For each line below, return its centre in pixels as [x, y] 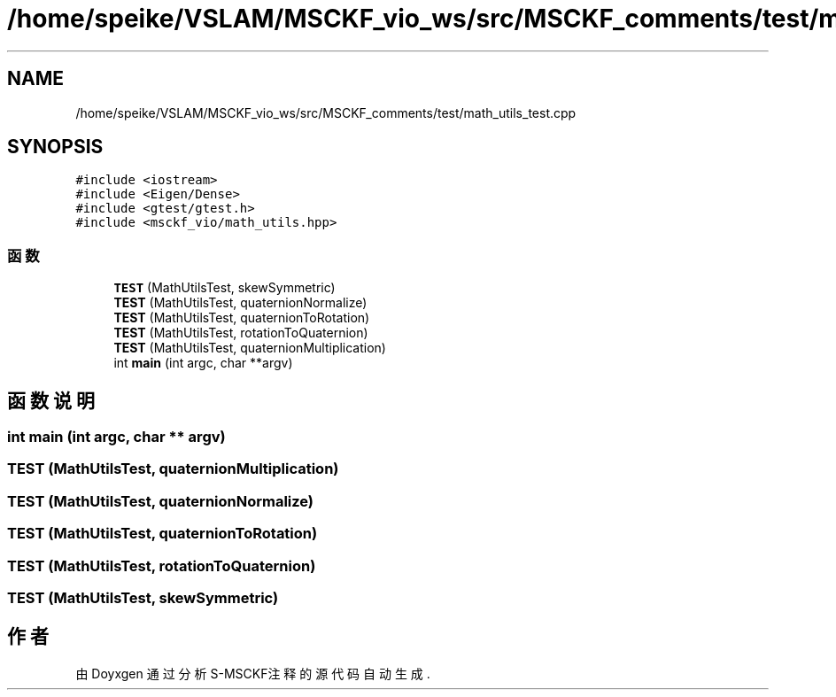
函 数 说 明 [51, 400]
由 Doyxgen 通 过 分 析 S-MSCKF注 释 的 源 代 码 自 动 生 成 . [253, 673]
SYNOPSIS [55, 147]
